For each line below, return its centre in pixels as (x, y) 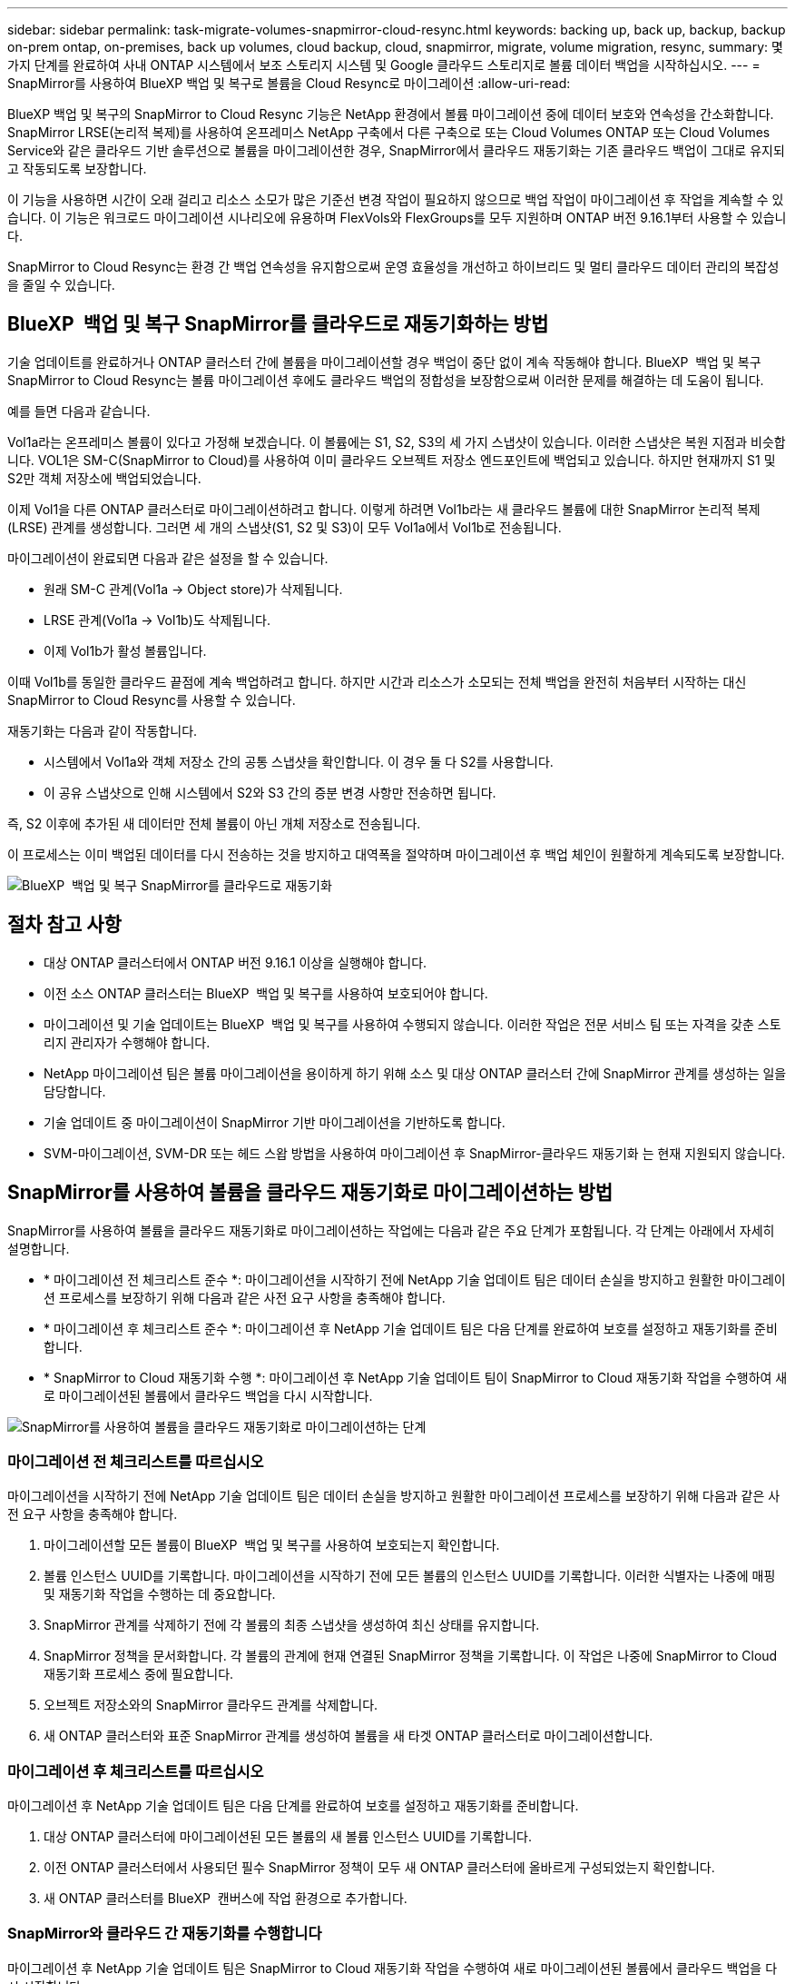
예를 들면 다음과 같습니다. (79, 411)
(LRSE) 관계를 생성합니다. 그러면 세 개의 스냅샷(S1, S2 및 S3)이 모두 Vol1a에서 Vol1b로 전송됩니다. (285, 527)
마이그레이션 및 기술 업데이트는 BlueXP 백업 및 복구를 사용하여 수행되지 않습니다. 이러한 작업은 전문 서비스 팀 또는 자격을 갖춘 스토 (412, 1024)
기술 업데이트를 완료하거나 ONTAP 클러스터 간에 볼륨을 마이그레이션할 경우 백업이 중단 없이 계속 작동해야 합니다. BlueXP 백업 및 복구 (384, 362)
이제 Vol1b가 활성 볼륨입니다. (125, 650)
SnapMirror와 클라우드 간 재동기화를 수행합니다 (165, 1934)
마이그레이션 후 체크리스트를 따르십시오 (136, 1771)
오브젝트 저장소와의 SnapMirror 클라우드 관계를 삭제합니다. (211, 1705)
